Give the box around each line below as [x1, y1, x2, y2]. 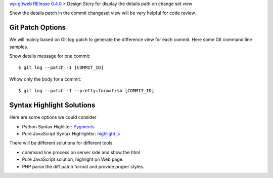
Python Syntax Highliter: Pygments [22, 123, 95, 129]
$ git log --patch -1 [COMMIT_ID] [18, 65, 104, 70]
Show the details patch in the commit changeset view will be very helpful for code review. [9, 10, 196, 16]
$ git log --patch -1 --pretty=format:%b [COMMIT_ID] [18, 88, 154, 94]
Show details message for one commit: [9, 53, 90, 59]
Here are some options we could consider [9, 114, 97, 120]
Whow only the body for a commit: [9, 76, 82, 82]
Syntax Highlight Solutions [9, 101, 96, 110]
